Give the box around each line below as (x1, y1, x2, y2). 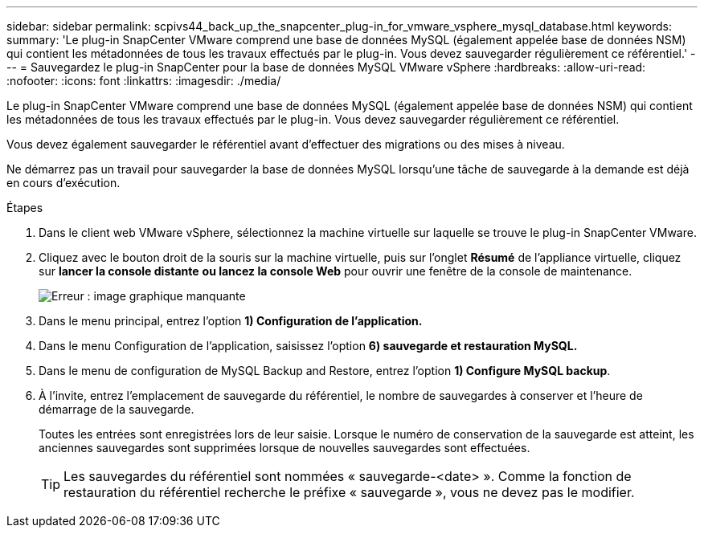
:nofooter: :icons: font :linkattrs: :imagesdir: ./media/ (6, 74, 281, 88)
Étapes (6, 201, 43, 214)
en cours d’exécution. (6, 176, 121, 190)
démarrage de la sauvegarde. (39, 402, 194, 416)
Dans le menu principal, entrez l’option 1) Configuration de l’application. (39, 314, 423, 328)
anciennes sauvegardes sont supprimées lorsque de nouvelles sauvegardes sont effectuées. (39, 441, 530, 455)
